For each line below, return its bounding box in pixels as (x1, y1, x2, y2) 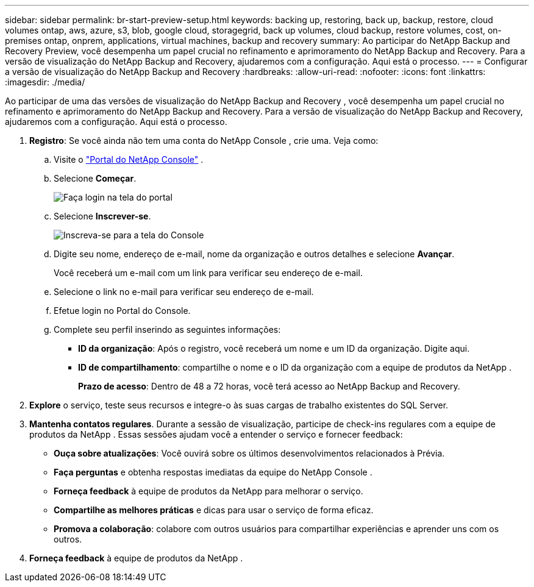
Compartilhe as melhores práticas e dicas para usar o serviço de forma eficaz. (54, 505, 374, 515)
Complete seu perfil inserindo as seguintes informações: (54, 324, 281, 335)
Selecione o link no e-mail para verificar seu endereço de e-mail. (54, 286, 314, 297)
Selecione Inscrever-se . (54, 211, 151, 221)
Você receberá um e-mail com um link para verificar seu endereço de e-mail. (54, 268, 363, 278)
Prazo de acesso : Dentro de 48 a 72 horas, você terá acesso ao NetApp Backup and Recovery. (78, 381, 460, 391)
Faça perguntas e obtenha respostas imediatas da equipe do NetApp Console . (54, 467, 372, 477)
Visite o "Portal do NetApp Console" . (54, 154, 204, 165)
